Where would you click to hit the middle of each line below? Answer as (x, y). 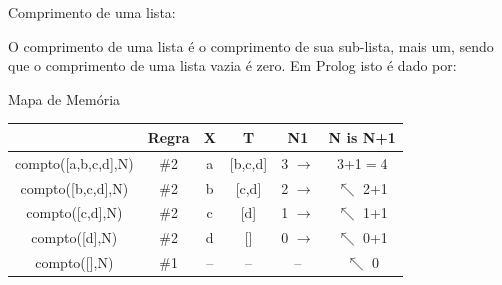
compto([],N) (74, 262)
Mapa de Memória (64, 98)
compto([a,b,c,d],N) (74, 162)
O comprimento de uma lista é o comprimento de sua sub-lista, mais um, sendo (251, 45)
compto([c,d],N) (74, 212)
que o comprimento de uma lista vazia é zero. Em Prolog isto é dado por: (232, 65)
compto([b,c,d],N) (74, 187)
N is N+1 (362, 136)
